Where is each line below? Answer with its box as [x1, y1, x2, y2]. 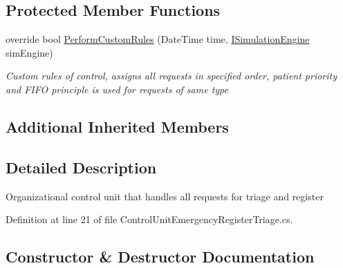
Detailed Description [6, 156, 157, 178]
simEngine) [6, 45, 53, 59]
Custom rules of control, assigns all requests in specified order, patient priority [6, 68, 337, 83]
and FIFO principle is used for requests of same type [6, 82, 228, 96]
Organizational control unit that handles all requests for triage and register [6, 189, 324, 203]
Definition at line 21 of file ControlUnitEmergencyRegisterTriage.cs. [6, 212, 293, 227]
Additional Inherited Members [6, 115, 229, 137]
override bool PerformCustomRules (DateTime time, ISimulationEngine [6, 32, 310, 46]
